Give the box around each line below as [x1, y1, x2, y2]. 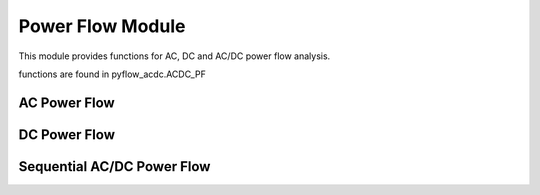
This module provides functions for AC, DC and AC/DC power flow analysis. [18, 50, 331, 62]
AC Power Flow [18, 94, 115, 111]
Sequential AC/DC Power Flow [18, 158, 211, 175]
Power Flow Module [18, 15, 186, 37]
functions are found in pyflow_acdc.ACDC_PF [18, 68, 207, 80]
